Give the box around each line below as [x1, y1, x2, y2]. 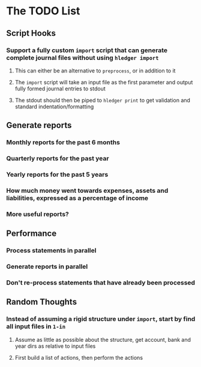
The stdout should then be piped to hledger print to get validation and [14, 96, 191, 104]
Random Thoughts [6, 297, 77, 307]
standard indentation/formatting [14, 103, 94, 110]
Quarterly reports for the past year [6, 154, 109, 163]
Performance [6, 229, 57, 239]
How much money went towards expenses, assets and [6, 186, 169, 195]
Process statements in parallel [6, 247, 97, 255]
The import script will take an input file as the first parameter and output [14, 78, 193, 86]
